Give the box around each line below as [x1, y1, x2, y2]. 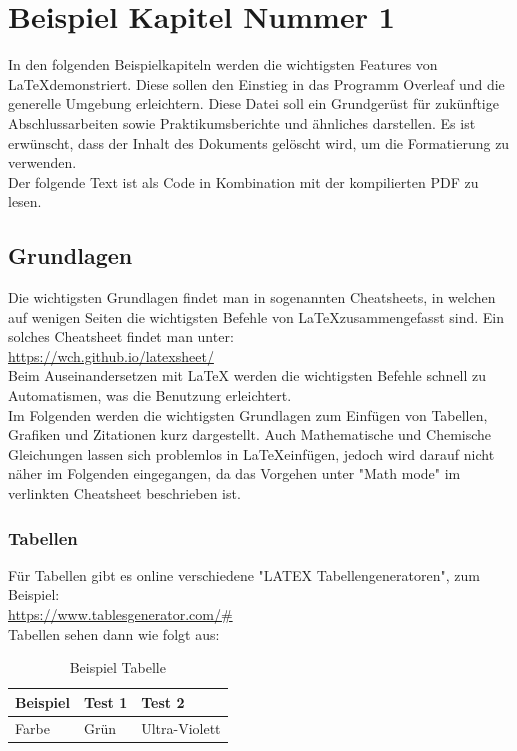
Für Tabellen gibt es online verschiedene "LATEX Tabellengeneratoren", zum [8, 564, 480, 585]
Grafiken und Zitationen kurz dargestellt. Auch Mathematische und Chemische [8, 424, 492, 445]
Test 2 [141, 691, 185, 712]
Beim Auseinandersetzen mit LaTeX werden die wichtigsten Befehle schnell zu [8, 365, 487, 386]
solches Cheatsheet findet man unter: [8, 326, 234, 347]
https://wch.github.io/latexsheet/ [8, 345, 214, 366]
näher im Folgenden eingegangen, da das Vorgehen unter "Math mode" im [8, 463, 461, 484]
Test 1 [83, 691, 128, 712]
